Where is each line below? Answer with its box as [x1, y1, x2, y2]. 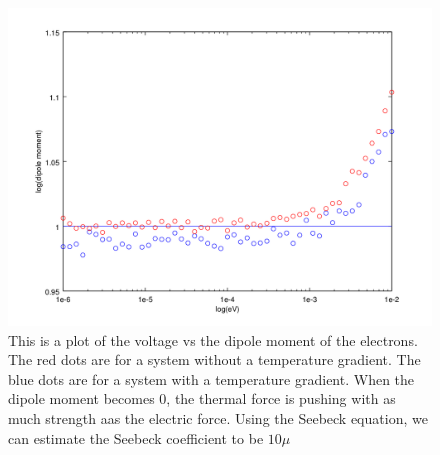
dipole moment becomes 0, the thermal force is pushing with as [8, 388, 396, 409]
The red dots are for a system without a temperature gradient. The [8, 349, 421, 370]
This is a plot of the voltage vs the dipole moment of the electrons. [8, 329, 418, 350]
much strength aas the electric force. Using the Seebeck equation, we [8, 407, 428, 428]
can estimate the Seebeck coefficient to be [8, 427, 264, 448]
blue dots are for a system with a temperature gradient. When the [8, 368, 415, 389]
